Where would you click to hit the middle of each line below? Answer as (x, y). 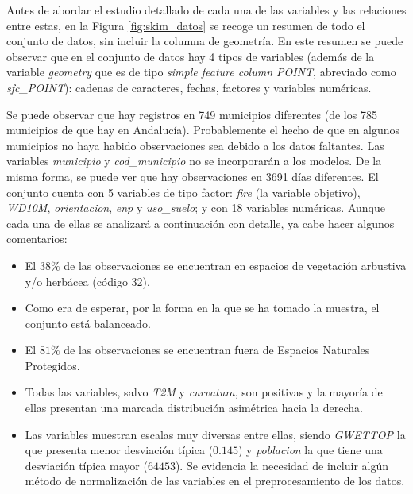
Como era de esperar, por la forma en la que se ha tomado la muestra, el (202, 308)
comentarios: (37, 239)
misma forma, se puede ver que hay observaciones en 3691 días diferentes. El (193, 176)
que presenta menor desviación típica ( (119, 450)
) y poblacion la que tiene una (310, 450)
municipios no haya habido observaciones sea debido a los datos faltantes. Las (195, 145)
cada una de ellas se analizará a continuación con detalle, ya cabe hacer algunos (201, 223)
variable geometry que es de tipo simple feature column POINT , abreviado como (201, 72)
